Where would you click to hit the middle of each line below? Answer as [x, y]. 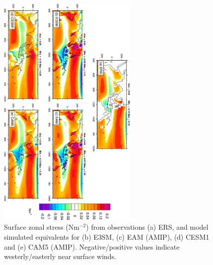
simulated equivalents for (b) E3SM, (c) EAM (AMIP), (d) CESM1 [107, 237]
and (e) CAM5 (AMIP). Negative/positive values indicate [92, 246]
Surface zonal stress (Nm [42, 227]
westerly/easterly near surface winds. [60, 256]
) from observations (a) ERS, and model [147, 227]
